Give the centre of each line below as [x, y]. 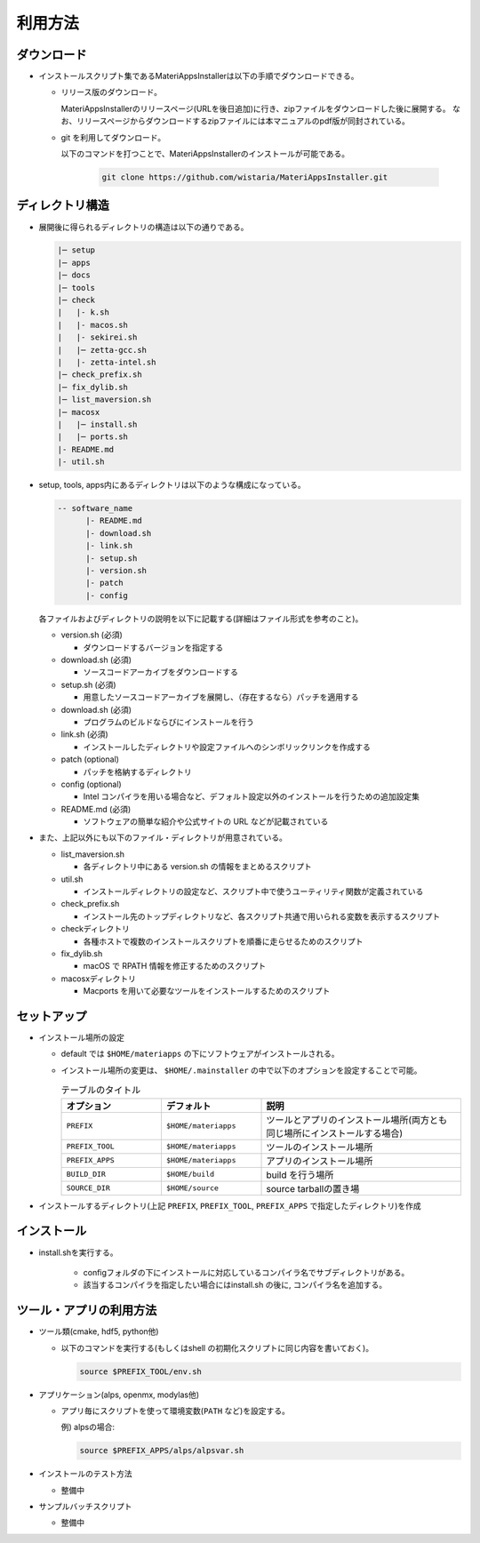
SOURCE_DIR [88, 1188]
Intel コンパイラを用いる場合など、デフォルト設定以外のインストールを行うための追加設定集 [251, 796]
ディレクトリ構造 [63, 206]
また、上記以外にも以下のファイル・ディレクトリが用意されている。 [163, 838]
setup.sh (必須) [88, 684]
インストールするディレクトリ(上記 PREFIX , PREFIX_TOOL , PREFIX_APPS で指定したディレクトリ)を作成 [230, 1205]
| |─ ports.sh [93, 437]
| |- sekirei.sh [97, 337]
